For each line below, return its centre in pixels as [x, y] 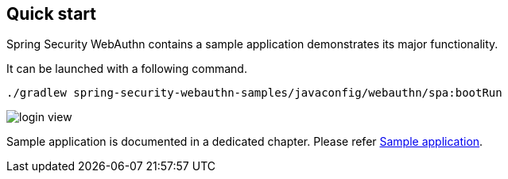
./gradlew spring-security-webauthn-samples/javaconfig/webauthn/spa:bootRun [254, 93]
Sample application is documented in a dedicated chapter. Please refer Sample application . [245, 142]
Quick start [51, 14]
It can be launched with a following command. [127, 69]
